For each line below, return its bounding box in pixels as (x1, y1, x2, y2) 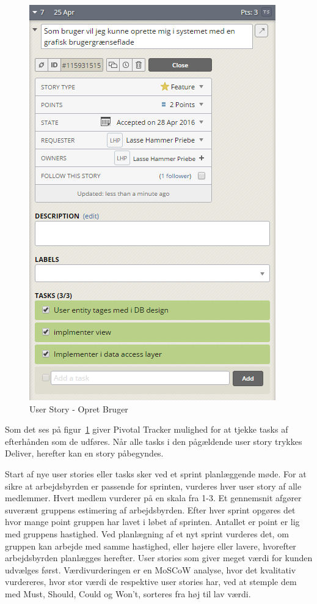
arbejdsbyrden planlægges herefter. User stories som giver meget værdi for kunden (5, 551, 313, 564)
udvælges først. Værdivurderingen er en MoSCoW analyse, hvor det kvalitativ (5, 563, 296, 576)
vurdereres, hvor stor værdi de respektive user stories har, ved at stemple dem (5, 575, 297, 588)
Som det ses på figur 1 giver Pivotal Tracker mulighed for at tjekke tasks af (5, 423, 288, 436)
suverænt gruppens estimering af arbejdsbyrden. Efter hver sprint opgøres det (5, 503, 296, 516)
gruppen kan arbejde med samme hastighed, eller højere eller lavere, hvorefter (5, 539, 296, 552)
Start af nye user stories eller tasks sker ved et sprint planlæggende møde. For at (5, 467, 307, 480)
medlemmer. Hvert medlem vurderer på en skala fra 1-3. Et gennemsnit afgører (5, 491, 302, 504)
